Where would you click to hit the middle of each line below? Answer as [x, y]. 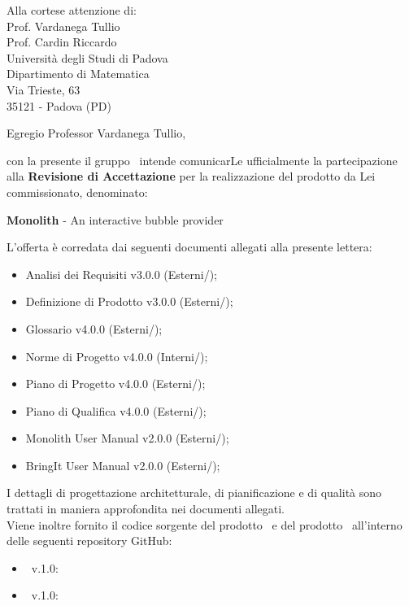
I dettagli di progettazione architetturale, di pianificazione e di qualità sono [194, 493]
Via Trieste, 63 [44, 89]
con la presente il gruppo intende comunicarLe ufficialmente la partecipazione [202, 160]
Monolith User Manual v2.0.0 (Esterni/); [127, 438]
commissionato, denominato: [77, 192]
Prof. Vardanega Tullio [63, 26]
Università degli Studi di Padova [87, 57]
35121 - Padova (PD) [59, 105]
